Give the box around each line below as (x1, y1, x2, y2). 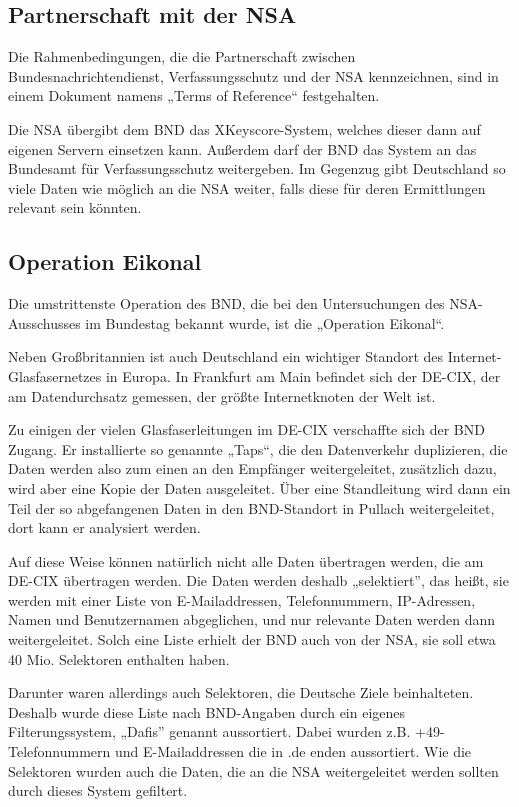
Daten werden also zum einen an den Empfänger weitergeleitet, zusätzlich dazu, (8, 458, 497, 479)
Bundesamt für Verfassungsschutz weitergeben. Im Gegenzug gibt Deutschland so (8, 158, 506, 179)
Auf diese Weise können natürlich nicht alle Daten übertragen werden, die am (8, 550, 484, 571)
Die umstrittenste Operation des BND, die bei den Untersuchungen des (8, 293, 445, 314)
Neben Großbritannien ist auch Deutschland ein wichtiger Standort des (8, 346, 444, 367)
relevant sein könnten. (8, 197, 142, 218)
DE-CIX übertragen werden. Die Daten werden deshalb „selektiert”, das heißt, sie (8, 570, 509, 591)
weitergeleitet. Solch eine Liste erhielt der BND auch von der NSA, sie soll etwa (8, 629, 496, 650)
